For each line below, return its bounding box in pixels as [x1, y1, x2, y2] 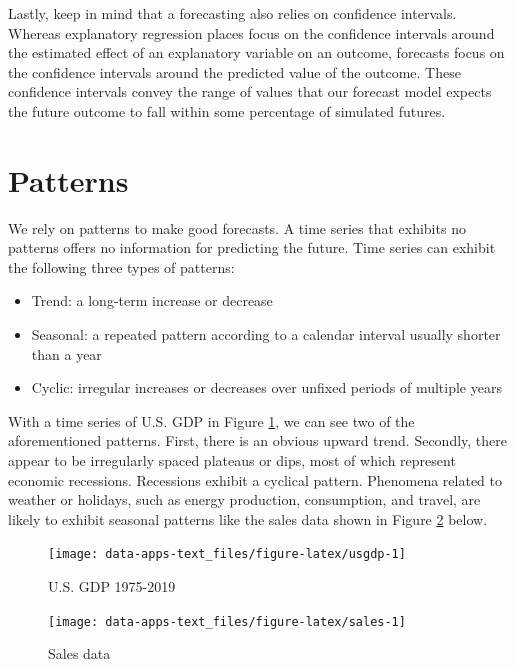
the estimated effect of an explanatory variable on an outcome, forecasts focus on [8, 42, 505, 63]
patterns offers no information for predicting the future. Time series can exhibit [8, 237, 496, 258]
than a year [31, 343, 102, 364]
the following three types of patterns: [8, 256, 235, 277]
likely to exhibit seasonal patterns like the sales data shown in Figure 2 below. [8, 508, 488, 529]
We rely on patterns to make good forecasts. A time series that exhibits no [8, 217, 466, 238]
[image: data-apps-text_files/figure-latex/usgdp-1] [48, 547, 406, 562]
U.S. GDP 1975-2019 [48, 576, 176, 597]
